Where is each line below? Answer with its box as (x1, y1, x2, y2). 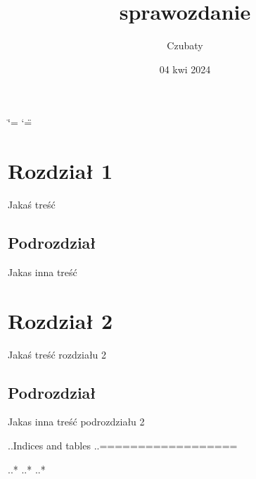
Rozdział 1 (8, 156, 113, 185)
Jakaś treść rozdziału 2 (8, 347, 107, 361)
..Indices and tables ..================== (8, 437, 238, 452)
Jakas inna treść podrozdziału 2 (8, 414, 145, 429)
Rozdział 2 (8, 306, 113, 335)
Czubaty (167, 38, 203, 53)
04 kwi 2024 (159, 61, 211, 76)
